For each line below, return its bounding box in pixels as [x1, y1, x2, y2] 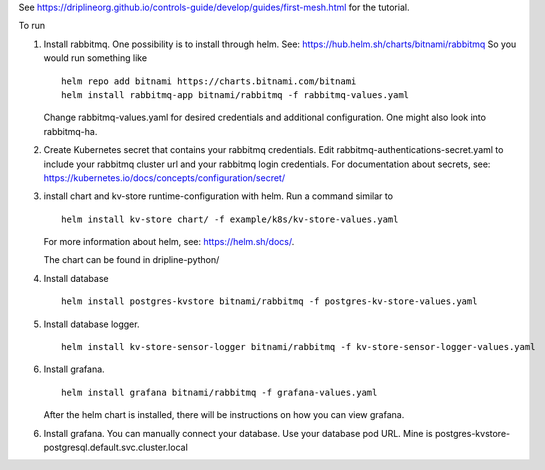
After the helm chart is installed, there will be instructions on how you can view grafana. [43, 409, 405, 421]
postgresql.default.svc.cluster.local [43, 441, 189, 453]
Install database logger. [43, 318, 140, 330]
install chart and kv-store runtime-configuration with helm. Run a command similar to [43, 190, 394, 202]
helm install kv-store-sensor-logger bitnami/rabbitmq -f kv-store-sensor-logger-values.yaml [61, 341, 536, 353]
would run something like [43, 52, 148, 64]
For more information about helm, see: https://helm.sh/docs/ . [43, 236, 295, 248]
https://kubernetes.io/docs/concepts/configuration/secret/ [43, 171, 285, 184]
